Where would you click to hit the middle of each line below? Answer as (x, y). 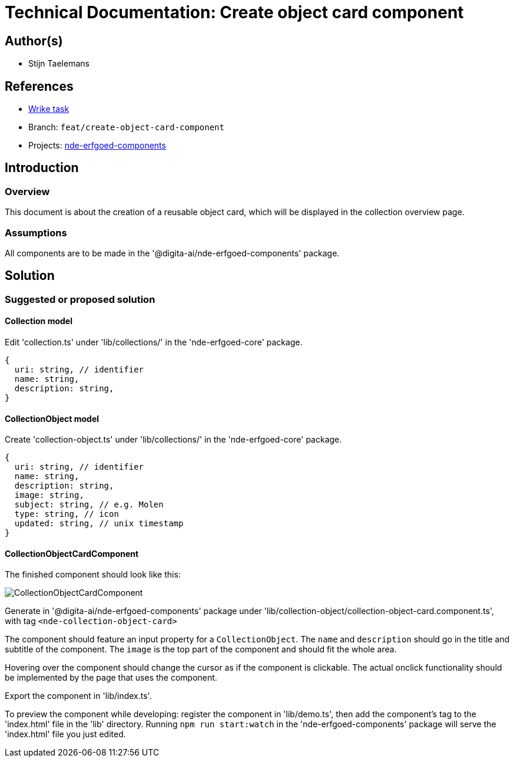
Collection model (39, 321)
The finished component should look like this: (93, 575)
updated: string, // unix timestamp (99, 524)
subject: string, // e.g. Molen (89, 505)
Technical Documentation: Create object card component (234, 12)
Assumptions (36, 232)
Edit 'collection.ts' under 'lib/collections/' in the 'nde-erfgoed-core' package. (154, 342)
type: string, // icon (67, 514)
